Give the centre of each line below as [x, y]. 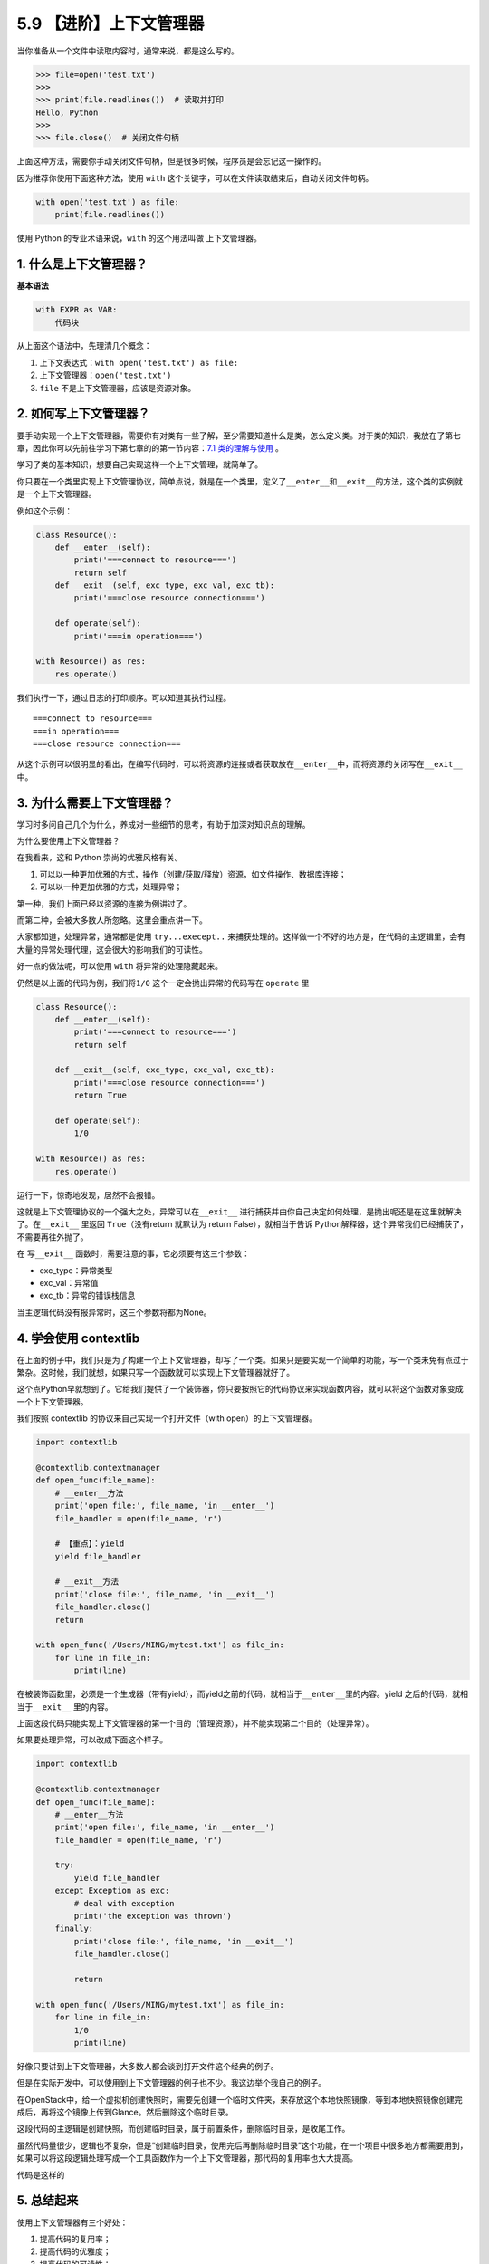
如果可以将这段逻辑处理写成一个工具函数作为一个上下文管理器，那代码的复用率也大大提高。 [187, 2158]
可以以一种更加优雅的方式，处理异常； [111, 887]
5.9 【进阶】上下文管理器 [110, 24]
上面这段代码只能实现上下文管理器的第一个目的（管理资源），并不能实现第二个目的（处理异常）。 [195, 1723]
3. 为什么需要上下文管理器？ [95, 803]
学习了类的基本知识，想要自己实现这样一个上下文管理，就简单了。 [139, 465]
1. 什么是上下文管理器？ [82, 264]
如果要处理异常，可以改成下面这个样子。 [92, 1740]
